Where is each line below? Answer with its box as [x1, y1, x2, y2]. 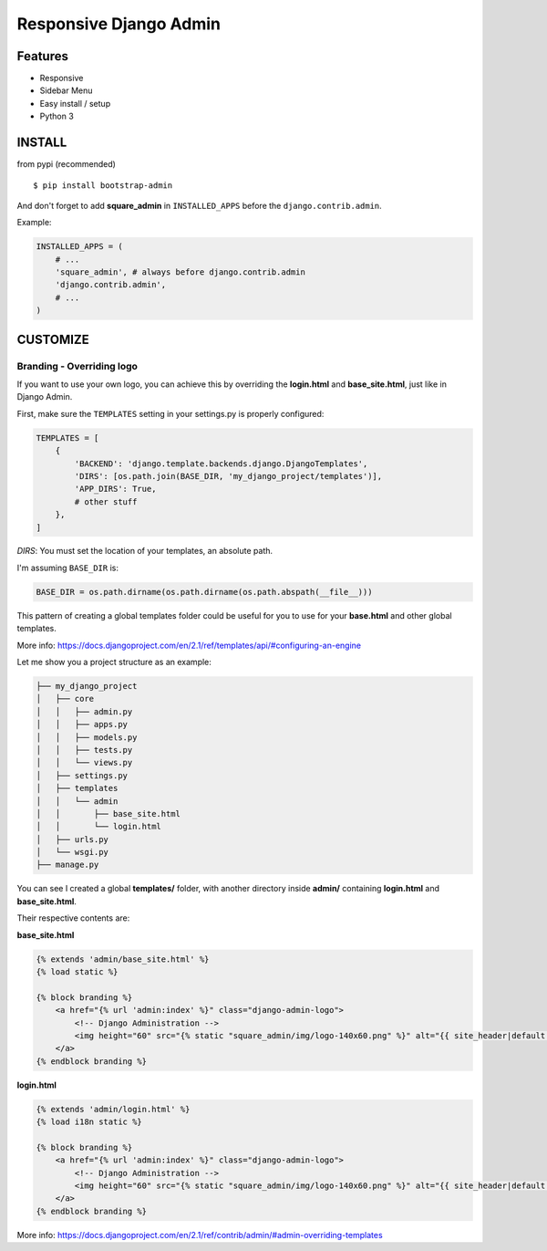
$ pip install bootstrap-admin [33, 180, 173, 191]
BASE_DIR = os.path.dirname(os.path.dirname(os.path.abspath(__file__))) [36, 587, 373, 597]
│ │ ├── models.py [36, 732, 138, 743]
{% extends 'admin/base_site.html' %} [36, 954, 210, 964]
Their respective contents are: [16, 912, 130, 923]
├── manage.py [36, 860, 99, 870]
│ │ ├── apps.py [36, 719, 128, 730]
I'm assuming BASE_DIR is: [16, 562, 119, 573]
